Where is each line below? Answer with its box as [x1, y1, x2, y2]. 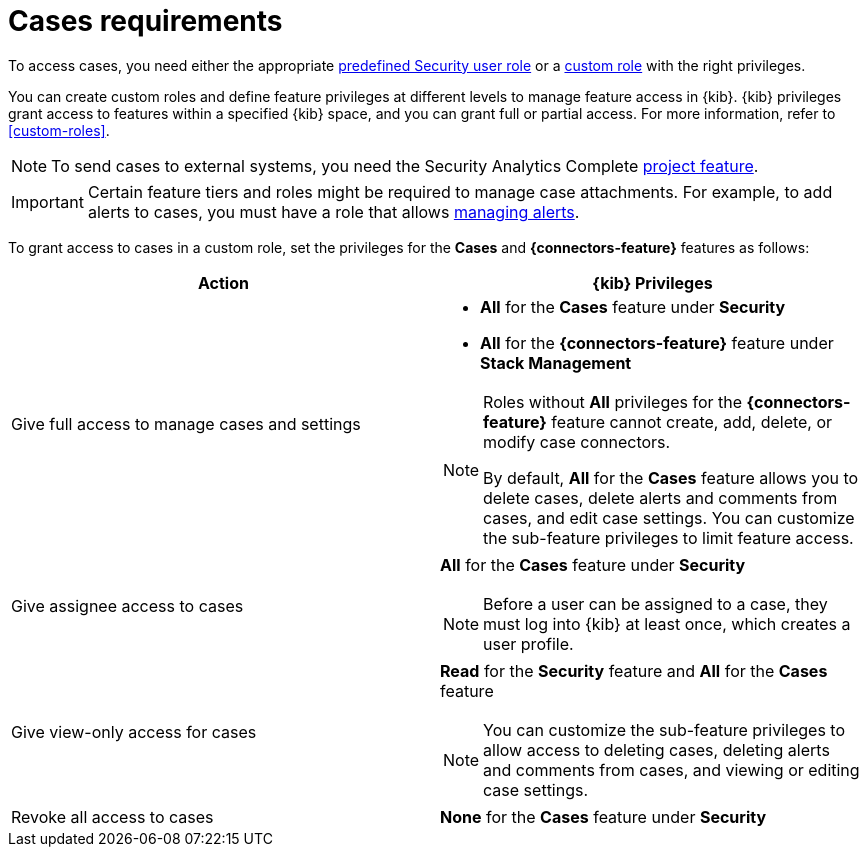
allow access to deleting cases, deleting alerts [483, 739, 830, 760]
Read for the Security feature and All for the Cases [440, 660, 828, 681]
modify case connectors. [483, 431, 671, 452]
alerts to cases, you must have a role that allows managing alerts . [87, 201, 580, 222]
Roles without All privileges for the [483, 391, 743, 412]
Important [11, 191, 84, 212]
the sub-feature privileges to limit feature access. [483, 527, 854, 548]
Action [198, 272, 249, 293]
